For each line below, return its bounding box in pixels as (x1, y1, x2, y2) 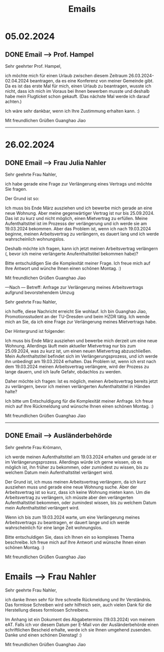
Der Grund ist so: (5, 196, 40, 201)
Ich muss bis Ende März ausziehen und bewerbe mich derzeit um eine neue (5, 338, 158, 344)
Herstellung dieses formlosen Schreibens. (5, 607, 89, 613)
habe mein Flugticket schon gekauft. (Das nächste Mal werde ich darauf (5, 94, 150, 99)
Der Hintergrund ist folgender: (5, 328, 66, 334)
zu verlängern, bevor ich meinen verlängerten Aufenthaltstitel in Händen (5, 384, 150, 389)
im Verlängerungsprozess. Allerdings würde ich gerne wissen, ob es (5, 459, 143, 465)
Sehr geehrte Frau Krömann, (5, 444, 62, 450)
